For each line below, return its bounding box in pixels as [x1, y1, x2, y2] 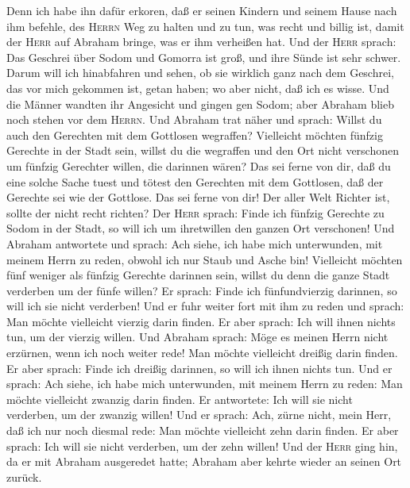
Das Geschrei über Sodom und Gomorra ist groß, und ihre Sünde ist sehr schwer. [6, 48, 401, 65]
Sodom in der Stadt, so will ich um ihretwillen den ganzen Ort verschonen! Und [6, 220, 395, 236]
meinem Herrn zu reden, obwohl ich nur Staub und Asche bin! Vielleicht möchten [6, 251, 403, 267]
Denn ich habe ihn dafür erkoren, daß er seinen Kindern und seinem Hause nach [6, 2, 397, 18]
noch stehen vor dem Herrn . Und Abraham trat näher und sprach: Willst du [6, 111, 382, 128]
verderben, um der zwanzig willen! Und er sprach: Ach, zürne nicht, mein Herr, [6, 406, 392, 423]
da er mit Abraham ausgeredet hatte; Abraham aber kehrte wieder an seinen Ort [6, 453, 402, 470]
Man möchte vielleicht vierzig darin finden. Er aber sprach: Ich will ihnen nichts [6, 313, 396, 329]
